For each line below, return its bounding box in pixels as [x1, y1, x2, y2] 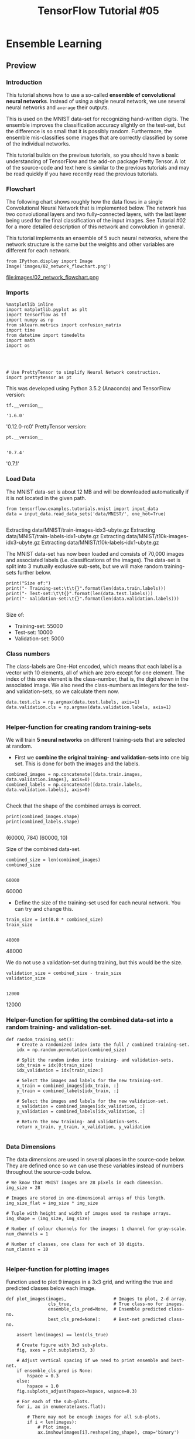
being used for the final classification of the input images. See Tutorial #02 [6, 217, 186, 224]
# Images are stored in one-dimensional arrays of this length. [6, 1195, 166, 1201]
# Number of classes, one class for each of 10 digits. [6, 1241, 145, 1247]
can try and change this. [14, 906, 74, 913]
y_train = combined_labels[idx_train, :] [16, 1087, 119, 1094]
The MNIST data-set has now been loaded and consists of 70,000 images [6, 550, 184, 557]
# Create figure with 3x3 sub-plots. [16, 1342, 109, 1348]
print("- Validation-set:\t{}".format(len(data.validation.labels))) [6, 596, 180, 602]
